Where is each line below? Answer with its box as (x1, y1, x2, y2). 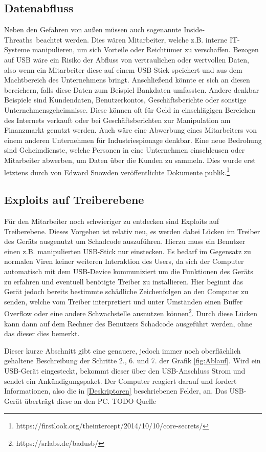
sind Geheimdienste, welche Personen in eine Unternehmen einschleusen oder (4, 145, 245, 155)
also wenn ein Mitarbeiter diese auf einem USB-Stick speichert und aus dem (4, 64, 242, 75)
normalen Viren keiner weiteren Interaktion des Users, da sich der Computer (4, 256, 244, 266)
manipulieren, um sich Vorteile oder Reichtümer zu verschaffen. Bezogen (32, 44, 259, 55)
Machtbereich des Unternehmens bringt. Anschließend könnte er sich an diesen (4, 74, 250, 85)
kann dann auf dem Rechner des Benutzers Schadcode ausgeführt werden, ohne (4, 318, 252, 328)
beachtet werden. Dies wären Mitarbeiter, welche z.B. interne (36, 34, 228, 45)
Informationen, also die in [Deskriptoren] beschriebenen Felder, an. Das (4, 385, 227, 396)
